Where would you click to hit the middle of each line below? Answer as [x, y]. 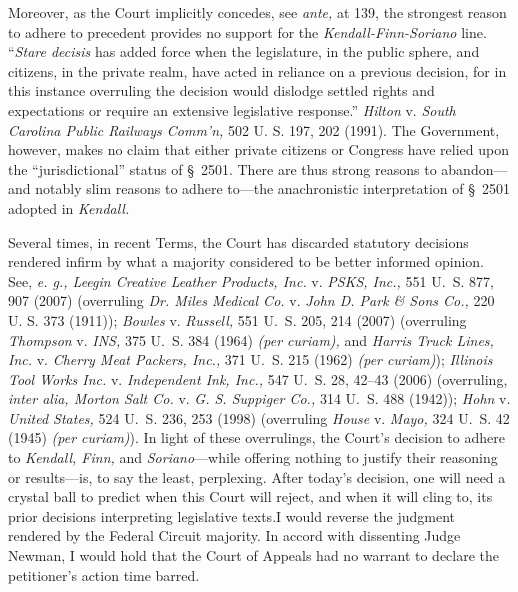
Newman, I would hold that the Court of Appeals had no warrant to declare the [254, 555]
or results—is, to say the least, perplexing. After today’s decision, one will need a [257, 476]
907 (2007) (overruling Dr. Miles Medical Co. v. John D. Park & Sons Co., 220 [251, 300]
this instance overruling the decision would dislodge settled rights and [221, 90]
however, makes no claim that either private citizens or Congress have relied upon [258, 149]
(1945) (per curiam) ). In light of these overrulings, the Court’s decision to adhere [256, 437]
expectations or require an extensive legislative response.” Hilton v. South [232, 109]
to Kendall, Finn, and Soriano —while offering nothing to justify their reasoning [253, 457]
